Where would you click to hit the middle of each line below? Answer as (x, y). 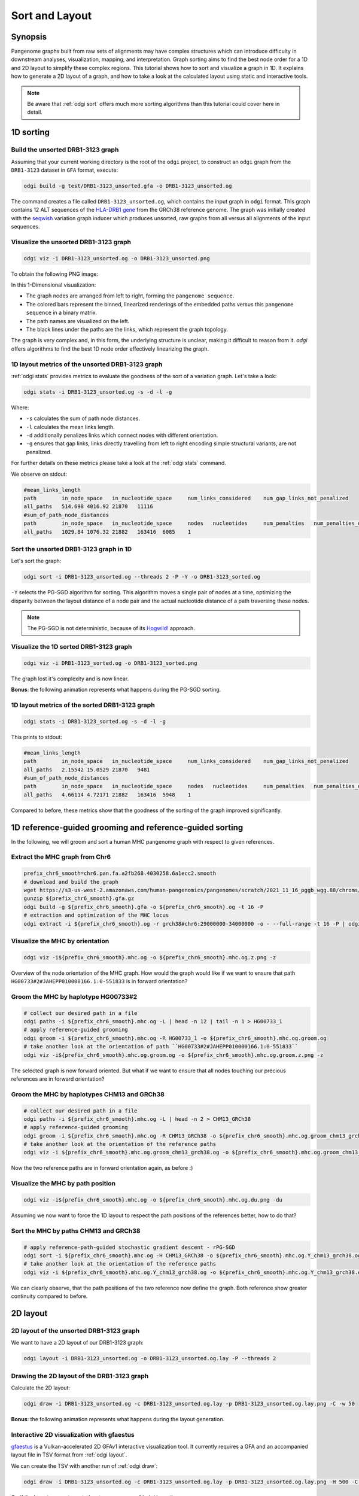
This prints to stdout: (36, 737)
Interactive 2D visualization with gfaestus (73, 1434)
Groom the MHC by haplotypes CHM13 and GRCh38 (88, 1094)
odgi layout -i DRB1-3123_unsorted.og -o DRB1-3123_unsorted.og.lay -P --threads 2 (150, 1359)
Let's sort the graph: (36, 561)
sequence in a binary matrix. (62, 313)
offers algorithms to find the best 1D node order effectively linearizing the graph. (110, 349)
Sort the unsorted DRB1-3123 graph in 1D (72, 549)
